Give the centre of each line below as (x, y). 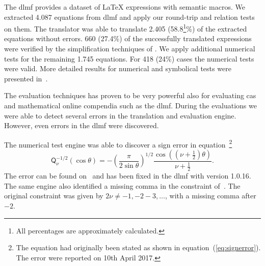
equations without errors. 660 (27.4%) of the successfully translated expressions (128, 38)
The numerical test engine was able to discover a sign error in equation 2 (118, 143)
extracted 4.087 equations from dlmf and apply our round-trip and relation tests (129, 17)
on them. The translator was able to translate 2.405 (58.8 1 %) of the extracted (126, 28)
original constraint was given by (54, 196)
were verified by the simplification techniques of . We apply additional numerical (130, 49)
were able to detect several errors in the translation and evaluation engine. (120, 115)
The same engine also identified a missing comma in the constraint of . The (122, 185)
